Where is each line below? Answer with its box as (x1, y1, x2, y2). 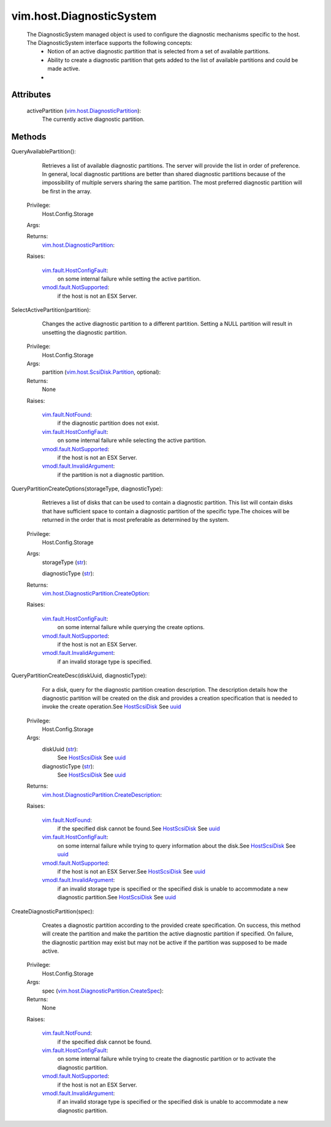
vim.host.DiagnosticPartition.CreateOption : (42, 590, 150, 597)
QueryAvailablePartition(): (11, 148, 76, 155)
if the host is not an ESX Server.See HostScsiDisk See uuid (57, 867, 205, 875)
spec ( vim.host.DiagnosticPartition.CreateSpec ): (42, 987, 164, 994)
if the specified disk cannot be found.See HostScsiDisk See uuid (57, 824, 220, 832)
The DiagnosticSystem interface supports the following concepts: (26, 39, 192, 46)
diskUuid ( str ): (42, 745, 78, 753)
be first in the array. (42, 187, 92, 195)
